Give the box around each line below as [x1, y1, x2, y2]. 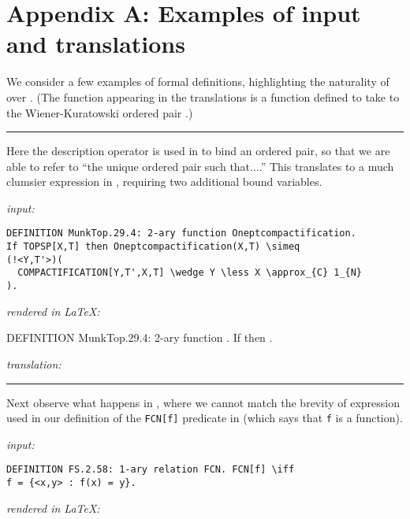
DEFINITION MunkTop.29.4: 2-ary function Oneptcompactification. [6, 228, 356, 239]
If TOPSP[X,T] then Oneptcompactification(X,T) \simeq [6, 241, 300, 253]
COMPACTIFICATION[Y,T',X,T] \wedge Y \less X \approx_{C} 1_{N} [17, 267, 363, 279]
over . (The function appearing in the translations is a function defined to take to [6, 88, 400, 105]
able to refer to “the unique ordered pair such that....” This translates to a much [6, 158, 394, 174]
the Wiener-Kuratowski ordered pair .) [6, 104, 193, 120]
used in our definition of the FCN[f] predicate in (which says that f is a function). [6, 410, 403, 426]
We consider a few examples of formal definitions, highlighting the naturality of [6, 73, 389, 90]
